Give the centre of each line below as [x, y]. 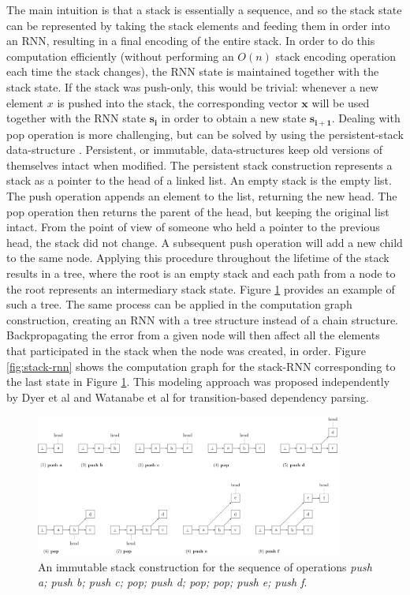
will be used [341, 102]
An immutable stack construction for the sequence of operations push [205, 566]
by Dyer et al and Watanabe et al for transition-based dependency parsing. [188, 397]
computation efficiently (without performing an [120, 56]
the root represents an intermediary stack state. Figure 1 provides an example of [201, 288]
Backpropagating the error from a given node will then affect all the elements [193, 335]
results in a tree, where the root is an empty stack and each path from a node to [201, 273]
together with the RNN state [76, 118]
